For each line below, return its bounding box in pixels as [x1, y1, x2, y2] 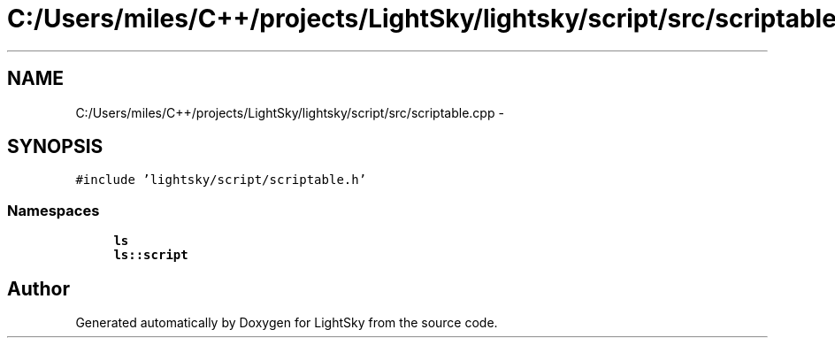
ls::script [113, 248, 188, 263]
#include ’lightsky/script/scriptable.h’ [75, 172, 367, 188]
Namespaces [7, 201, 100, 219]
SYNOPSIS [7, 135, 103, 158]
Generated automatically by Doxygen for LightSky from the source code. [75, 315, 498, 331]
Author [7, 277, 70, 300]
